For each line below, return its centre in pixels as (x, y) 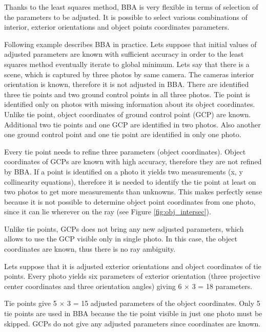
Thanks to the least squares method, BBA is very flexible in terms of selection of (131, 7)
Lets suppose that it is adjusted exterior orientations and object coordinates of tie (133, 266)
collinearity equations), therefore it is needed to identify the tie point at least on (130, 181)
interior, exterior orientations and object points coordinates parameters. (117, 27)
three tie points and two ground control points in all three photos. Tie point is (127, 94)
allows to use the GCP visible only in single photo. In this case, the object (121, 239)
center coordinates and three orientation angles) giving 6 (93, 286)
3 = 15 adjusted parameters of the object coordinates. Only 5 (163, 303)
